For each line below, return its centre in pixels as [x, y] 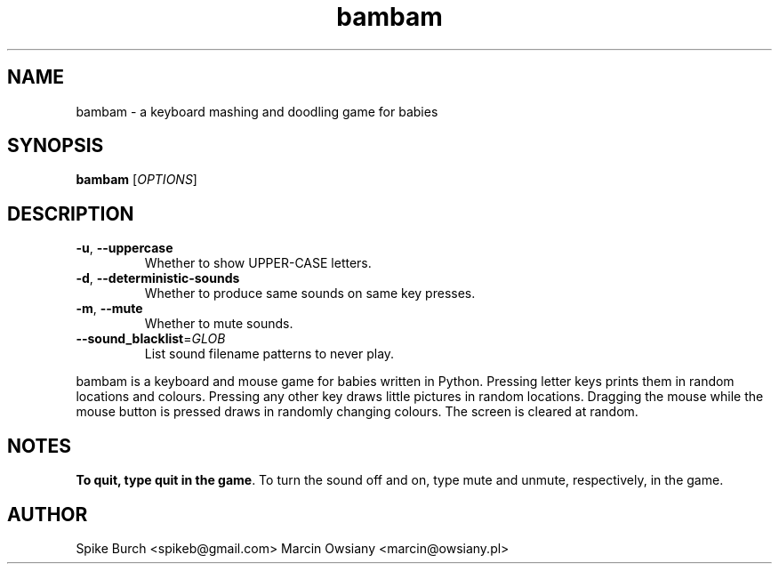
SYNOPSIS [56, 146]
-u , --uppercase [124, 248]
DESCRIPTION [71, 213]
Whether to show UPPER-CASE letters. [258, 263]
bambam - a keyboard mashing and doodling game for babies [257, 111]
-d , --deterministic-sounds [158, 278]
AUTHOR [48, 514]
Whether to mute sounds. [219, 324]
